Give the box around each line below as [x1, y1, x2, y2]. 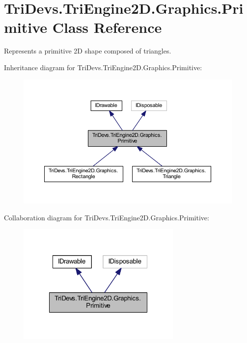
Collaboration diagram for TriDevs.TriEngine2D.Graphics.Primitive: [4, 212, 209, 222]
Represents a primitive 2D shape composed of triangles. [4, 46, 171, 56]
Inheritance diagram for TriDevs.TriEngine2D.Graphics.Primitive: [4, 62, 202, 72]
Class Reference [52, 17, 162, 37]
